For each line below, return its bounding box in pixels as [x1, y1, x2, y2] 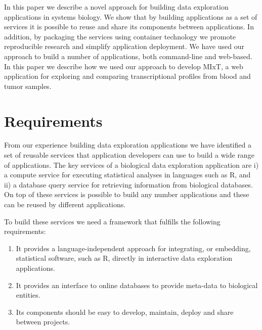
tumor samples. [4, 80, 52, 91]
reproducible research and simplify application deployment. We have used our [4, 41, 244, 52]
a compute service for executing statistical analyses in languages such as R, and [4, 169, 251, 180]
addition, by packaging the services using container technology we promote [4, 31, 236, 41]
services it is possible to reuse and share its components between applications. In [4, 21, 254, 32]
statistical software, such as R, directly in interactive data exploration [16, 253, 233, 263]
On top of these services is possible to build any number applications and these [4, 189, 249, 200]
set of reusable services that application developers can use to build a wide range [4, 150, 254, 160]
